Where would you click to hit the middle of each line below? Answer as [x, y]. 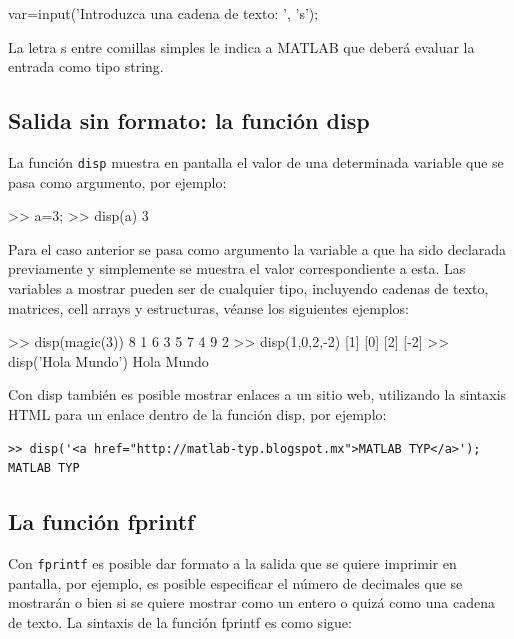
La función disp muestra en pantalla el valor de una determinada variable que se [256, 161]
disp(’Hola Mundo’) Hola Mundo [108, 360]
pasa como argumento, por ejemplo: [117, 181]
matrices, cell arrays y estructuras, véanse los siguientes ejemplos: [208, 307]
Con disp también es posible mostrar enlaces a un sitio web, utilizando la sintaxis [257, 394]
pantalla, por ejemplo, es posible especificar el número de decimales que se [235, 582]
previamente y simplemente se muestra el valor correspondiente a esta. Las [237, 268]
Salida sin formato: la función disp [189, 120]
